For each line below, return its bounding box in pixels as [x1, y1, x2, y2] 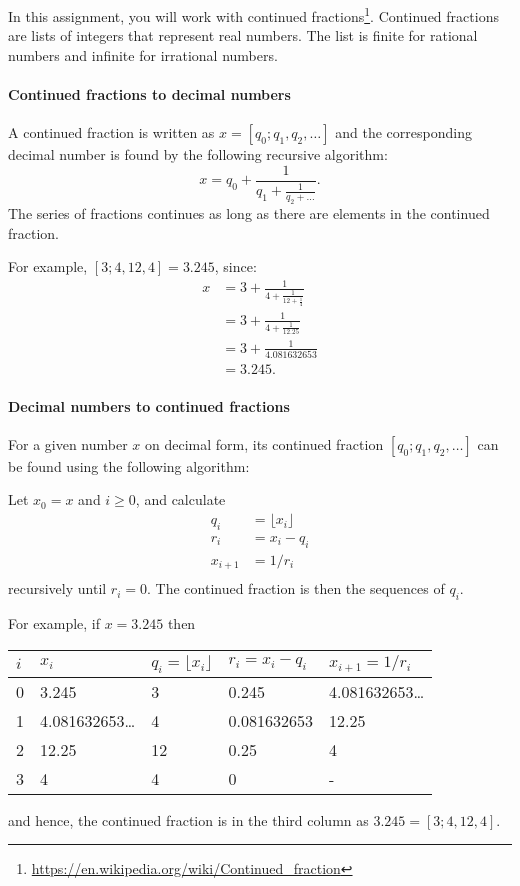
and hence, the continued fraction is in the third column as [8, 809, 369, 830]
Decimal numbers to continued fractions [8, 395, 290, 416]
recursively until [8, 578, 107, 599]
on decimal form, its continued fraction [145, 433, 384, 454]
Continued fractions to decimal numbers [8, 84, 291, 105]
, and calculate [135, 489, 226, 510]
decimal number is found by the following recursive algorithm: [8, 144, 388, 165]
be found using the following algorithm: [8, 455, 250, 476]
